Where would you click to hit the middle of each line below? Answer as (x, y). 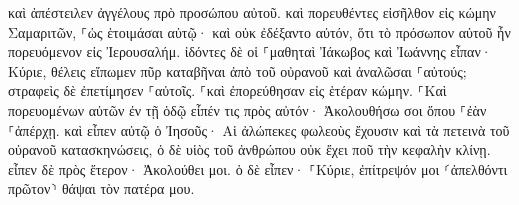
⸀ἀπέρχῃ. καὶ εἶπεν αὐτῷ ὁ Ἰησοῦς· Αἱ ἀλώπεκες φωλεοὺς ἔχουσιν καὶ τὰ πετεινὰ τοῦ (259, 129)
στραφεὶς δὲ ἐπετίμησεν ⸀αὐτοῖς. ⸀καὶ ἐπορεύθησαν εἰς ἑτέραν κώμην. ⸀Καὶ (227, 90)
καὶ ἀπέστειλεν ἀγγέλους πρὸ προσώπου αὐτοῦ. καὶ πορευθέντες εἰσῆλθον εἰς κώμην (252, 12)
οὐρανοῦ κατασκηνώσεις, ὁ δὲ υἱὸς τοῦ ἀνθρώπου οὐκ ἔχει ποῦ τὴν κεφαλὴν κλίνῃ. (249, 149)
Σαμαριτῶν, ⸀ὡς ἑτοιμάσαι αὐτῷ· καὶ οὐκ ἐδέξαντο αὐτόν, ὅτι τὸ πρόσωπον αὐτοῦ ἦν (259, 31)
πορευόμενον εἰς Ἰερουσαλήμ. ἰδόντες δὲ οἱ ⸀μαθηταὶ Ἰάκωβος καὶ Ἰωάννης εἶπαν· (250, 51)
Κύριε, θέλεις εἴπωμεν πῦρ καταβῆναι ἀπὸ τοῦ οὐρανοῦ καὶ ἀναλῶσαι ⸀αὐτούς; (237, 70)
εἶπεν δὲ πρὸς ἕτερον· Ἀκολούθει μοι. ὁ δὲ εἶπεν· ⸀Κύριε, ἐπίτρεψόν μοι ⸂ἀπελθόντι (258, 168)
